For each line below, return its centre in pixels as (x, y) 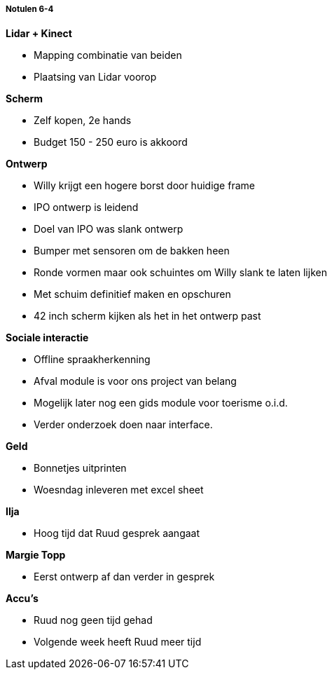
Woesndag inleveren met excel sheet (119, 490)
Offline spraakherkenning (92, 360)
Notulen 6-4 (30, 9)
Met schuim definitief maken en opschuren (132, 294)
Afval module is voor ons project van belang (135, 381)
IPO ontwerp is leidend (86, 207)
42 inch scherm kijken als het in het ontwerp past (147, 316)
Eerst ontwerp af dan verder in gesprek (124, 577)
